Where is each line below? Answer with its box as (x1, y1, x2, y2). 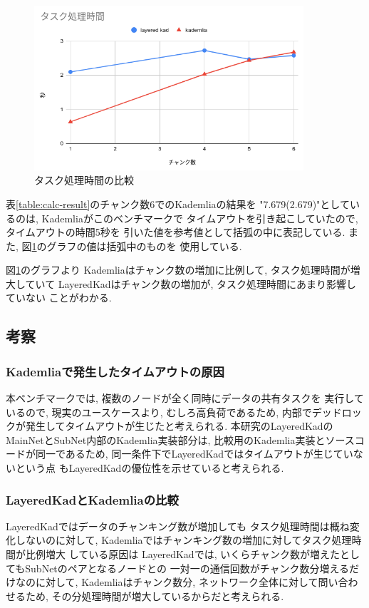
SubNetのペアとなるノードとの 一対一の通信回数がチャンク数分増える (25, 560, 350, 575)
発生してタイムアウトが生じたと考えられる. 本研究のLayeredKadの (25, 418, 333, 433)
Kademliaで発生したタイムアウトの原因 (6, 362, 224, 380)
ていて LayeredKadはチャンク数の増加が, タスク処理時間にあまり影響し (25, 276, 356, 291)
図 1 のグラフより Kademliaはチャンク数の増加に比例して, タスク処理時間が (6, 262, 350, 277)
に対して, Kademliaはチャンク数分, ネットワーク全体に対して (35, 574, 318, 589)
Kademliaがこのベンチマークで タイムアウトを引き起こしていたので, (41, 210, 358, 225)
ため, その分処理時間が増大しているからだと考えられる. (25, 588, 284, 603)
